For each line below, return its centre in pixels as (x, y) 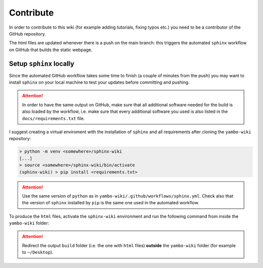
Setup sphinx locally (42, 63)
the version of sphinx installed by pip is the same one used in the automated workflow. (111, 203)
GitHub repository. (28, 34)
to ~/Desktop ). (38, 252)
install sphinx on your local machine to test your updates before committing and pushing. (99, 82)
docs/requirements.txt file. (54, 118)
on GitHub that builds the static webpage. (51, 50)
